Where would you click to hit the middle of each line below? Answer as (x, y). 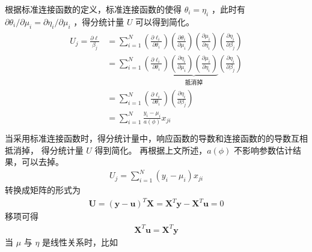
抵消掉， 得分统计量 (44, 150)
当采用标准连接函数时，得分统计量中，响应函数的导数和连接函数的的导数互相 (156, 138)
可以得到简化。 (165, 21)
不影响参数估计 (264, 150)
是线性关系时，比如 (80, 241)
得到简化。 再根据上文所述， (151, 150)
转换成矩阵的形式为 (43, 190)
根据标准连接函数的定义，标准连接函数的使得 (93, 9)
